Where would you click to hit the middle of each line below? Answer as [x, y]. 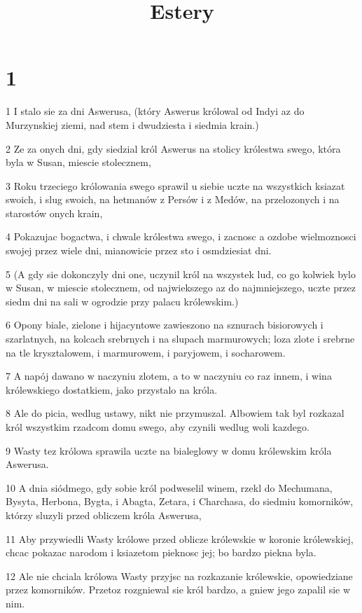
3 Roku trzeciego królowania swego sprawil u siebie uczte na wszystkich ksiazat [175, 185]
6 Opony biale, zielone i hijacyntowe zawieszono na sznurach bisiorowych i [165, 325]
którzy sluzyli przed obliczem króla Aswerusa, [104, 515]
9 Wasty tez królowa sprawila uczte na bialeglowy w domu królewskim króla [169, 450]
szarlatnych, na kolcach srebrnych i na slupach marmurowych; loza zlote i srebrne [180, 339]
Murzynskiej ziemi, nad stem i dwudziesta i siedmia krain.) [132, 124]
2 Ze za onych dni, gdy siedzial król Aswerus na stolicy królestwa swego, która [173, 148]
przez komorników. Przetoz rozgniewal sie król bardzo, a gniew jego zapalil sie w [178, 590]
